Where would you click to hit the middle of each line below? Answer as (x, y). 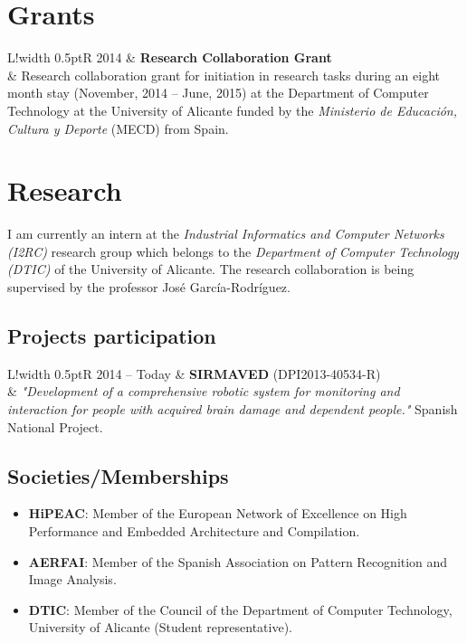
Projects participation (112, 335)
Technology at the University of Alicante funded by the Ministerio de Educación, (233, 110)
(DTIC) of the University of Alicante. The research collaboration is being (211, 269)
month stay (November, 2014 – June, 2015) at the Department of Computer (218, 93)
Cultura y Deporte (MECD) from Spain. (118, 128)
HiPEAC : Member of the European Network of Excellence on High (218, 513)
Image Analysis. (72, 579)
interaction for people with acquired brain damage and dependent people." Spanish (233, 408)
